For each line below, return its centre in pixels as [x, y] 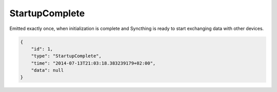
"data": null [47, 70]
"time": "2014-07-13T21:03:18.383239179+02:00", [93, 63]
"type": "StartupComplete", [66, 56]
